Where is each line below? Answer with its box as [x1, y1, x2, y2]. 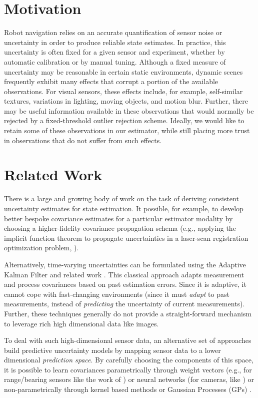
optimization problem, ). [4, 242, 79, 253]
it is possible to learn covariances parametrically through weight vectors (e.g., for [4, 364, 252, 374]
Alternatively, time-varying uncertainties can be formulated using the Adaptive [4, 259, 246, 269]
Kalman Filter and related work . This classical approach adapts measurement [4, 269, 244, 279]
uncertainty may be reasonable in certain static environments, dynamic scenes [4, 66, 243, 77]
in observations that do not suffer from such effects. [4, 135, 162, 145]
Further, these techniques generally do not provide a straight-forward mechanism [4, 308, 252, 318]
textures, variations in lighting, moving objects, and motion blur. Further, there [4, 96, 248, 106]
